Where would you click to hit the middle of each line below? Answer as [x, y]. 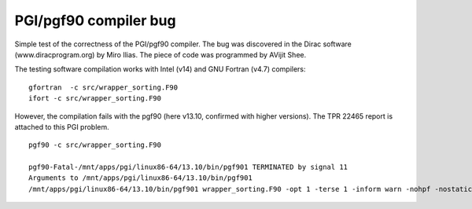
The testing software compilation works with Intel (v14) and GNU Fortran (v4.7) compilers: [160, 69]
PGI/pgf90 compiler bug [95, 20]
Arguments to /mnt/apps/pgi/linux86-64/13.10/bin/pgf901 [141, 178]
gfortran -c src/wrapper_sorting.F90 [103, 87]
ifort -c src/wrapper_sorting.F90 [95, 99]
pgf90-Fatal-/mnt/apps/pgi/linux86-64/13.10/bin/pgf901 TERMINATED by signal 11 [188, 167]
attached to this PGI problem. [62, 126]
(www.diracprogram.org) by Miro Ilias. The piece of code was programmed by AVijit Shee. [160, 54]
